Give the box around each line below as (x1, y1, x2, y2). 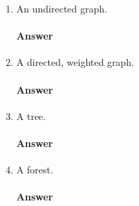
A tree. (16, 108, 46, 123)
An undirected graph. (16, 1, 107, 15)
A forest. (16, 162, 53, 177)
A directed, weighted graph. (16, 55, 134, 69)
